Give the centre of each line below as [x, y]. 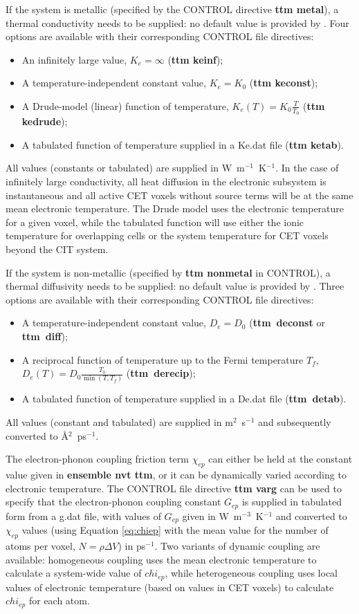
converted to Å [37, 435]
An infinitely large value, [74, 59]
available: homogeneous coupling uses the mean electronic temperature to [161, 559]
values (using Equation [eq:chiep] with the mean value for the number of [175, 530]
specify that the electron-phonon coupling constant [113, 502]
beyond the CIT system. [57, 249]
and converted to [311, 515]
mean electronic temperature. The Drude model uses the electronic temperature [175, 208]
